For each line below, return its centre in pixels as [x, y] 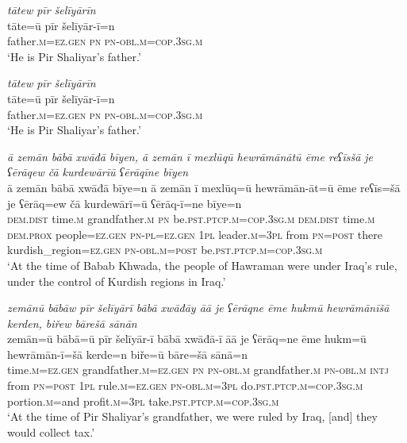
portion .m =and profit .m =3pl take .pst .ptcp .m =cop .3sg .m [143, 401]
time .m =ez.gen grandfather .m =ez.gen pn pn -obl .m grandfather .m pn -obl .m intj [198, 370]
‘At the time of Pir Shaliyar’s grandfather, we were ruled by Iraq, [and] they [192, 416]
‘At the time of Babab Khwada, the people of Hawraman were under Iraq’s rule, [202, 265]
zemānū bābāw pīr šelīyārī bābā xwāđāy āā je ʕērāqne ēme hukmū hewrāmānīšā [198, 308]
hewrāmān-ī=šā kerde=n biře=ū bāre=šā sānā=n [127, 354]
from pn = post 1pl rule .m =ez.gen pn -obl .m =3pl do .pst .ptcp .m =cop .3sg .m [185, 385]
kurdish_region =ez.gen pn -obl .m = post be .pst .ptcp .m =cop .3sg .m [165, 250]
